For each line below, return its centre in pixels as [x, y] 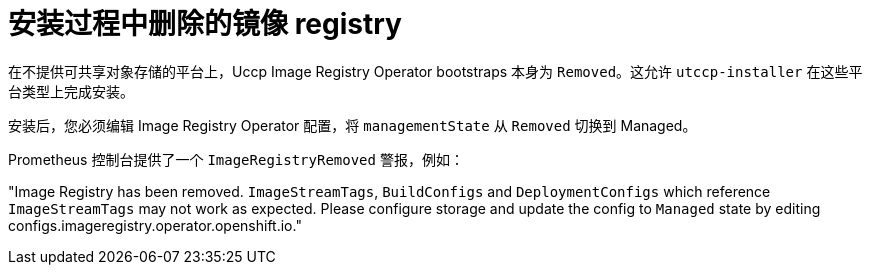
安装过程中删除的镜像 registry [205, 24]
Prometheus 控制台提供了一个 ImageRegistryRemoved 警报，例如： [236, 159]
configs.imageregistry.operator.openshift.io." [155, 225]
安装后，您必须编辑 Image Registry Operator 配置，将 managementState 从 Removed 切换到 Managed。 [352, 125]
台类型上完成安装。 [71, 91]
